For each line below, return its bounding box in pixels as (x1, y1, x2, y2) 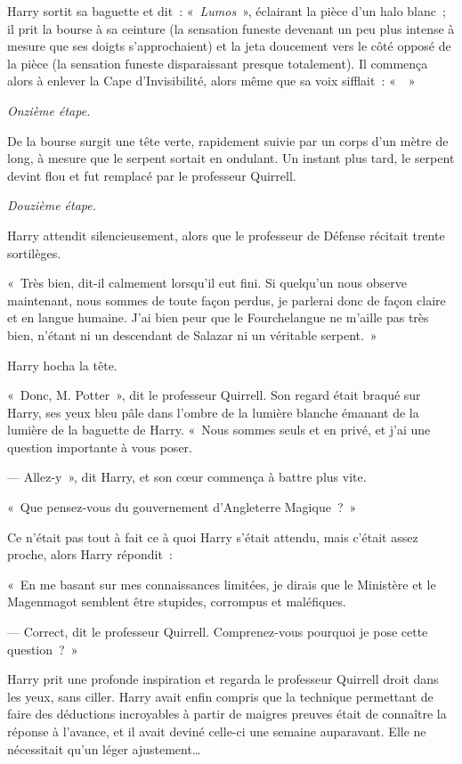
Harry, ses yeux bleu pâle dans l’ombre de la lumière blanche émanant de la (7, 402, 419, 421)
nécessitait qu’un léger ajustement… (7, 739, 201, 758)
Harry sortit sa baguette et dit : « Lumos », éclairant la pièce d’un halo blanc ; (7, 2, 446, 20)
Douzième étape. (7, 196, 97, 215)
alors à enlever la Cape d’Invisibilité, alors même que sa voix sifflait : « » (7, 71, 416, 90)
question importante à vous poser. (7, 437, 192, 456)
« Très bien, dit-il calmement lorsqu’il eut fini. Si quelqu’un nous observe (7, 273, 407, 292)
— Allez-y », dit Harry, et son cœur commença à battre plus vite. (7, 467, 367, 486)
